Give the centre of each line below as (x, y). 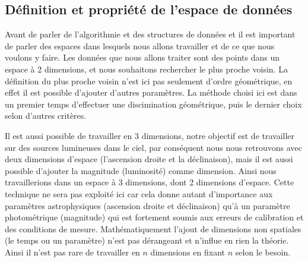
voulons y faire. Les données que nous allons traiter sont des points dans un (142, 57)
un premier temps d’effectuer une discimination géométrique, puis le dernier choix (153, 104)
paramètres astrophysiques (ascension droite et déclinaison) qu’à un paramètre (147, 205)
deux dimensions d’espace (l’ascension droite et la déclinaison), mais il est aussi (149, 159)
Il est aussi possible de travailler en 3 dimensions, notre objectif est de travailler (150, 135)
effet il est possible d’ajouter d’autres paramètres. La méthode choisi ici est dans (151, 92)
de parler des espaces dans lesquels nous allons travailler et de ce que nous (140, 45)
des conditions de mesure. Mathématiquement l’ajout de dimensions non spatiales (153, 228)
